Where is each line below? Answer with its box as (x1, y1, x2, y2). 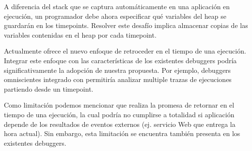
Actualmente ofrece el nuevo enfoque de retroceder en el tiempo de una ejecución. (4, 46, 246, 56)
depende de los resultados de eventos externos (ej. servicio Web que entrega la (4, 119, 236, 129)
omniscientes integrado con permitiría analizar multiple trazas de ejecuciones (4, 74, 232, 84)
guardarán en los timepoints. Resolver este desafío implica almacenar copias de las (4, 20, 248, 30)
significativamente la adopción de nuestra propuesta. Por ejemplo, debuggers (4, 65, 231, 75)
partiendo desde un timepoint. (4, 83, 94, 94)
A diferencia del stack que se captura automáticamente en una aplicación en (4, 1, 230, 11)
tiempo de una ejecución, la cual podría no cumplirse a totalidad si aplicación (4, 109, 235, 119)
